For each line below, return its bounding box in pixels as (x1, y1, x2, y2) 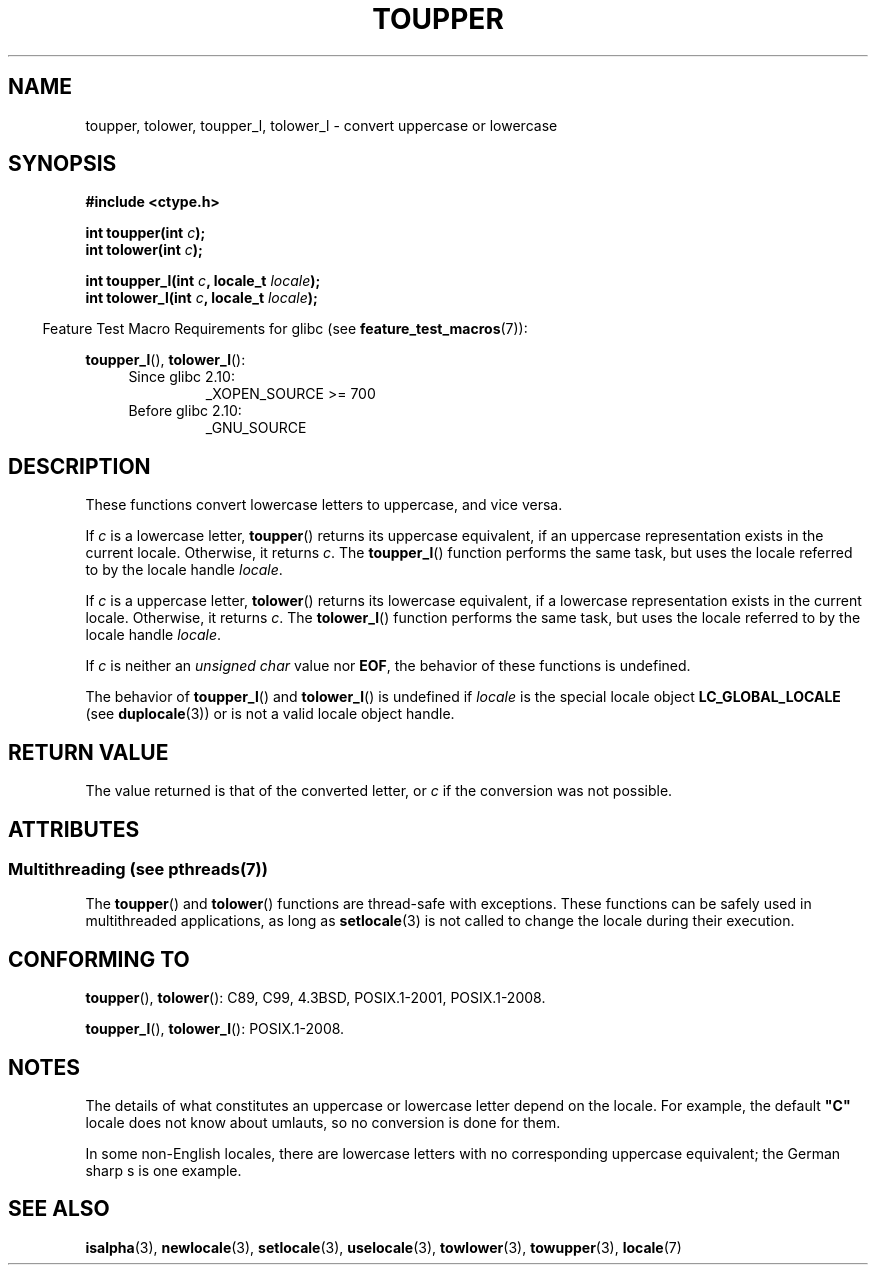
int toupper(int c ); (85, 224, 206, 242)
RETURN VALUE (8, 739, 169, 765)
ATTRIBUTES (8, 816, 140, 842)
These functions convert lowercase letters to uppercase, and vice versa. (85, 496, 563, 514)
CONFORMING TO (8, 946, 190, 972)
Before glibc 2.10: (128, 402, 242, 420)
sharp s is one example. (85, 1162, 242, 1180)
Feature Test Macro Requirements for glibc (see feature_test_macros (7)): (42, 320, 528, 338)
